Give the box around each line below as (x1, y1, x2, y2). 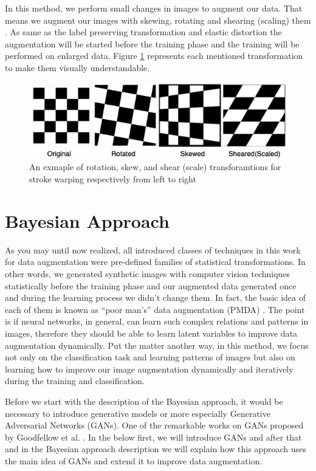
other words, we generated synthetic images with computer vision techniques (5, 267, 290, 280)
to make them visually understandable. (5, 61, 150, 74)
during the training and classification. (5, 374, 145, 387)
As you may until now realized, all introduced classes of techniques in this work (5, 243, 301, 256)
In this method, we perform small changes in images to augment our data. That (5, 2, 303, 14)
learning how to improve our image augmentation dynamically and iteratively (5, 362, 294, 375)
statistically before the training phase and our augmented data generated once (5, 279, 297, 292)
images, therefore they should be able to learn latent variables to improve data (5, 326, 298, 339)
